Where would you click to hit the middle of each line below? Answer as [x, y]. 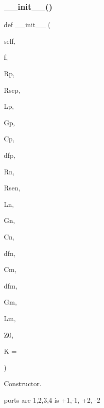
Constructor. [23, 383]
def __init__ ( [27, 25]
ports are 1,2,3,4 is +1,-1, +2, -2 [52, 399]
